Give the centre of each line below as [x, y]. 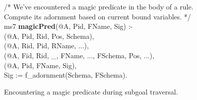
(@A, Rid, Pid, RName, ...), [46, 46]
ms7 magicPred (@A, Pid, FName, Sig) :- [68, 26]
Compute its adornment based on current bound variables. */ [98, 16]
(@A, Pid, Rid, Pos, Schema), [49, 36]
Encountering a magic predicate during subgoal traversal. [91, 91]
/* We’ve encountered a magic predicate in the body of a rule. [99, 6]
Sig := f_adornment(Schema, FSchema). [66, 75]
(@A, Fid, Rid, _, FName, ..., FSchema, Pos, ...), [79, 55]
